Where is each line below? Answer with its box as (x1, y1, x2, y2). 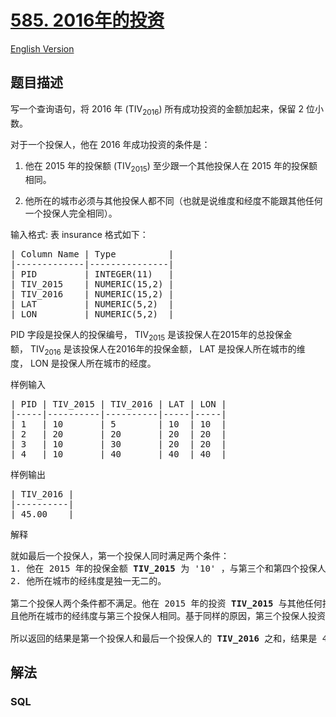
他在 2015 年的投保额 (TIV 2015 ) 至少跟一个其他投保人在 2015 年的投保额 (24, 159, 318, 174)
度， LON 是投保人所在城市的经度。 (10, 357, 157, 369)
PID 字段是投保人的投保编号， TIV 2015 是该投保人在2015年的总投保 (10, 329, 284, 343)
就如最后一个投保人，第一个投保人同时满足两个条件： (10, 550, 230, 561)
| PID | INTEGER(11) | (10, 269, 175, 280)
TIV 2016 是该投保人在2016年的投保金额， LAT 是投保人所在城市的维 (29, 343, 306, 357)
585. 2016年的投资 (10, 9, 165, 32)
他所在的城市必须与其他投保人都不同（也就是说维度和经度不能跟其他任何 (24, 195, 323, 207)
